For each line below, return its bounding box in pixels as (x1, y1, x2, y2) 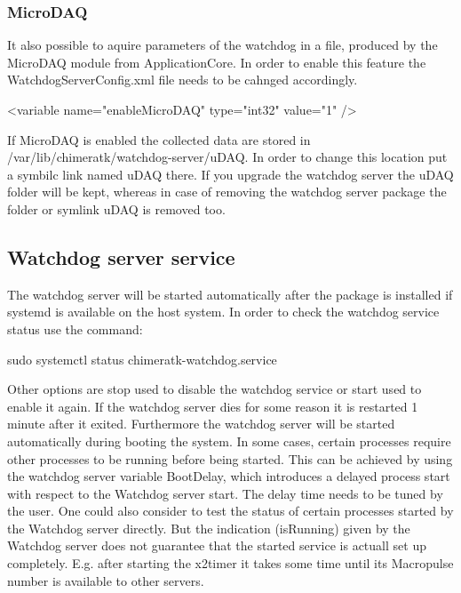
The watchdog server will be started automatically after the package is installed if (7, 284, 453, 303)
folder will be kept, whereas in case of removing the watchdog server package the (7, 182, 447, 201)
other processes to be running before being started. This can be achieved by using (7, 449, 453, 468)
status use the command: (7, 319, 143, 338)
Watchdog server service (7, 243, 235, 270)
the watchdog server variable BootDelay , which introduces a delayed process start (7, 467, 450, 485)
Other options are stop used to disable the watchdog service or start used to (7, 380, 422, 398)
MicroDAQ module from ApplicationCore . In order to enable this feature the (7, 52, 426, 71)
